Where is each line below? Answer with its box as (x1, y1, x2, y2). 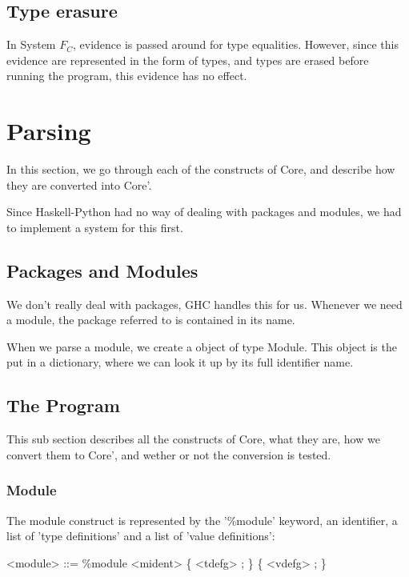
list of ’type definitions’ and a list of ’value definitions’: (6, 527, 275, 544)
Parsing (6, 114, 91, 147)
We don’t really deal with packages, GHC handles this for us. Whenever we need (6, 295, 403, 312)
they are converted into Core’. (6, 176, 152, 193)
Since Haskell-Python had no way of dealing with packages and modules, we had (6, 203, 402, 220)
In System (6, 36, 56, 53)
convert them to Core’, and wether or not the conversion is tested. (6, 446, 331, 463)
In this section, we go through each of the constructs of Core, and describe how (6, 161, 395, 178)
